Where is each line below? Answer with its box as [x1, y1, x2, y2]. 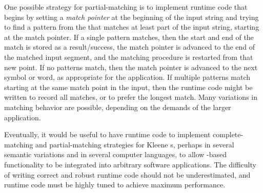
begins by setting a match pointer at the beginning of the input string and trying [4, 11, 259, 22]
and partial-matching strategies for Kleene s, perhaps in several [35, 139, 234, 149]
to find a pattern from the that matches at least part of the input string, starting [4, 22, 259, 32]
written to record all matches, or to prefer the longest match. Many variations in [4, 92, 257, 102]
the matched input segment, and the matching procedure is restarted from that [4, 51, 253, 62]
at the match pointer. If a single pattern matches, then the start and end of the [4, 31, 254, 42]
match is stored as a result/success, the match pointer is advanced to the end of [4, 41, 255, 52]
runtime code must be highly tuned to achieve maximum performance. [4, 179, 226, 190]
